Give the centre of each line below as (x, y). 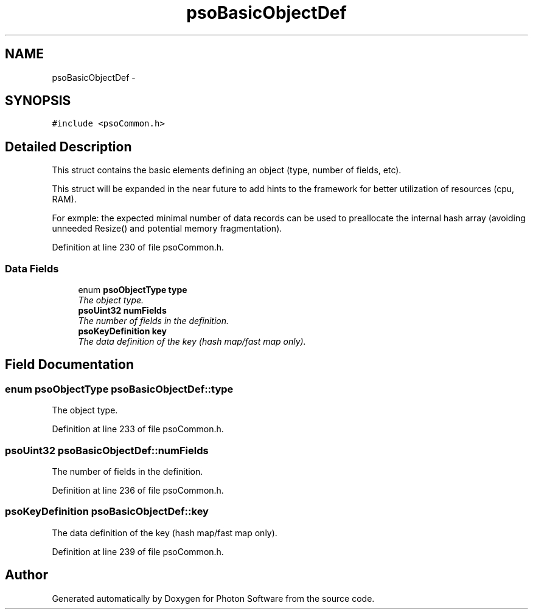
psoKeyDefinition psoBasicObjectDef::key (107, 512)
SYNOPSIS (38, 101)
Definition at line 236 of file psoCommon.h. (138, 490)
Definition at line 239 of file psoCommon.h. (138, 551)
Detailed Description (68, 147)
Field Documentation (69, 365)
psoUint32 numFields (122, 311)
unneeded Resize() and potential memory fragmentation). (167, 229)
